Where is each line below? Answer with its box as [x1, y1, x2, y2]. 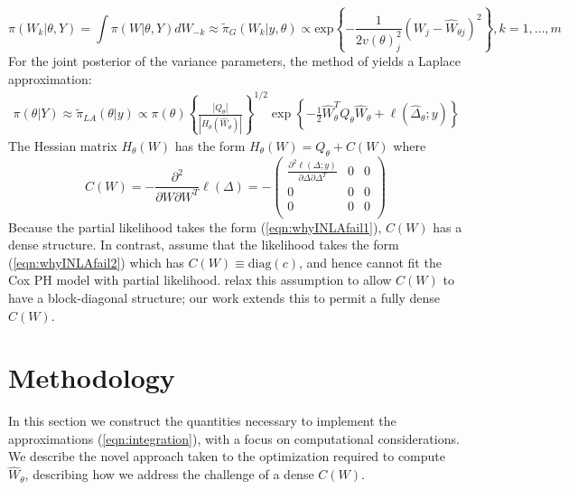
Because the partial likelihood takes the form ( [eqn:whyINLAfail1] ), [8, 217, 382, 236]
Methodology [8, 359, 175, 396]
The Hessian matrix [8, 136, 117, 155]
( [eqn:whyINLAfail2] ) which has [8, 252, 184, 271]
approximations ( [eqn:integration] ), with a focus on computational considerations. [8, 429, 460, 448]
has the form [174, 136, 246, 155]
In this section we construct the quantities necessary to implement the [8, 411, 396, 430]
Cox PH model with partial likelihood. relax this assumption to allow [8, 270, 392, 289]
